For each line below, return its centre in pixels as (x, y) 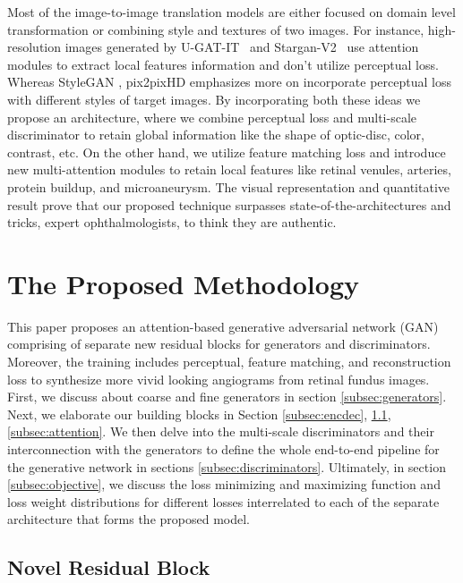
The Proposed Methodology (183, 283)
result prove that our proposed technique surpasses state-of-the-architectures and (229, 204)
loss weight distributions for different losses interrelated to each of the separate (223, 501)
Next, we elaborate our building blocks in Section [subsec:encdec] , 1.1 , (199, 414)
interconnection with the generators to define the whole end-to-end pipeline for (223, 449)
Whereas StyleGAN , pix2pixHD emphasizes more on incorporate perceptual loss (229, 82)
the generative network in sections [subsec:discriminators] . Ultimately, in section (227, 466)
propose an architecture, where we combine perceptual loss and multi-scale (212, 117)
